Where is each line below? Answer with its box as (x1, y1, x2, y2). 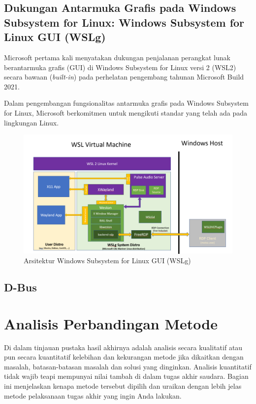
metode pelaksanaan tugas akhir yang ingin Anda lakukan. (4, 390, 182, 401)
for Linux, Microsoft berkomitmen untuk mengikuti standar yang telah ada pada (4, 107, 248, 118)
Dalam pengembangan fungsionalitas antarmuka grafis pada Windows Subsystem (4, 98, 249, 108)
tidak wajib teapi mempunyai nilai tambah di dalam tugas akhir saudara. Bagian (4, 371, 249, 381)
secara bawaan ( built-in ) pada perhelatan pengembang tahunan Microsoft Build (4, 72, 244, 82)
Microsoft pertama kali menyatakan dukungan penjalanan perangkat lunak (4, 52, 230, 62)
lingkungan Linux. (4, 117, 59, 127)
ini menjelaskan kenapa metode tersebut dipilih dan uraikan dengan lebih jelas (4, 381, 242, 391)
